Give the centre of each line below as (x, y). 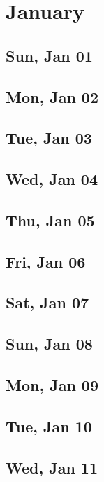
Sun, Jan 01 (49, 55)
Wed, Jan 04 (52, 179)
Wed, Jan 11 (52, 467)
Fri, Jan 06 (46, 261)
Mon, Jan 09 (52, 385)
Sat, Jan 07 (47, 302)
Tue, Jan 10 (49, 426)
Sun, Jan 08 (49, 344)
